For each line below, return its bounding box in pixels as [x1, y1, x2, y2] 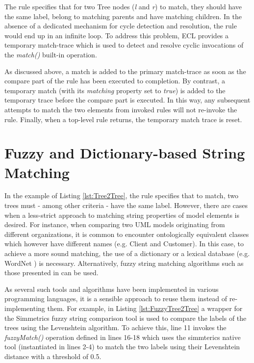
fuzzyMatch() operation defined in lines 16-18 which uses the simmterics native [4, 332, 241, 342]
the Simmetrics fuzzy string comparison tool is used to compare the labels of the [4, 312, 247, 323]
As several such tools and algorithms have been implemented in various [4, 284, 219, 294]
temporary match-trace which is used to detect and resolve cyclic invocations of [4, 40, 244, 50]
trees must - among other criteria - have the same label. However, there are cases [4, 200, 248, 210]
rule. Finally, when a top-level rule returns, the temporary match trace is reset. [4, 114, 242, 124]
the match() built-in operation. [4, 49, 97, 59]
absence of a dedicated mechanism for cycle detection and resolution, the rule [4, 21, 237, 31]
